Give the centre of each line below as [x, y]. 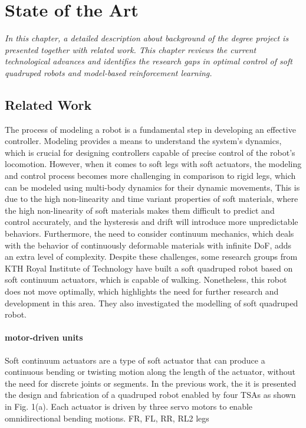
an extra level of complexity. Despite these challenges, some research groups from [151, 257]
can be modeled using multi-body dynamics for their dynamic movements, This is [152, 187]
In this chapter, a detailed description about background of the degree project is [147, 38]
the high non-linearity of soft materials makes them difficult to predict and [140, 210]
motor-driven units [44, 337]
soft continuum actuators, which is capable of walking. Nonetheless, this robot [146, 280]
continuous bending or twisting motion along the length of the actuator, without [150, 372]
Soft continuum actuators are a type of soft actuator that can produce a [135, 360]
